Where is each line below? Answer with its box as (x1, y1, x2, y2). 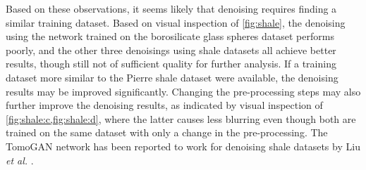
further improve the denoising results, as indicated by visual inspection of (6, 98, 323, 112)
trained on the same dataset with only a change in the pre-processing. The (6, 125, 328, 140)
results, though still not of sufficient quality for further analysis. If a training (6, 56, 336, 71)
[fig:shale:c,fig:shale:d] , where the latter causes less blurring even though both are (6, 111, 356, 126)
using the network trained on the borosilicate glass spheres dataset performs (6, 29, 334, 44)
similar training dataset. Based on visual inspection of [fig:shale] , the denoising (6, 15, 346, 30)
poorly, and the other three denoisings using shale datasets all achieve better (6, 42, 336, 57)
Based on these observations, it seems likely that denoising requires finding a (6, 1, 337, 15)
